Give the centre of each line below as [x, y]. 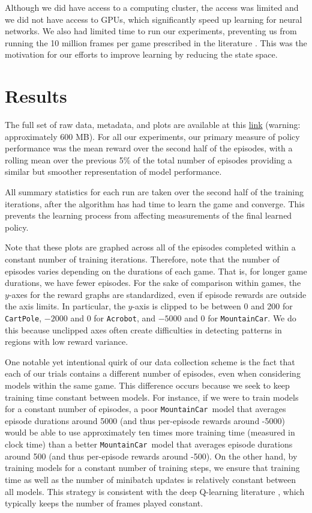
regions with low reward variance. [67, 341]
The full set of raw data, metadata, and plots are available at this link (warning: [153, 125]
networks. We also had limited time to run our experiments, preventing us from [151, 31]
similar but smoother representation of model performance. [113, 172]
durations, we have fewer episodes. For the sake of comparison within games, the [153, 283]
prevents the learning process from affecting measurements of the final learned [148, 215]
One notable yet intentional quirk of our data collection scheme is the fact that [150, 361]
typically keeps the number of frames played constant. [104, 503]
